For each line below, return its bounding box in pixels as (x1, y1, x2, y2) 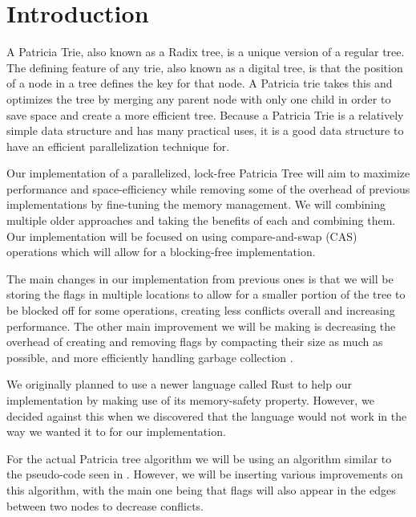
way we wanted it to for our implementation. (6, 423, 226, 440)
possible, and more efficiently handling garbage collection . (6, 348, 293, 365)
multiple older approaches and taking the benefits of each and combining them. (6, 212, 396, 229)
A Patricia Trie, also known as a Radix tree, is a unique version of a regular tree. (6, 43, 405, 60)
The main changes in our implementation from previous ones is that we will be (6, 270, 394, 287)
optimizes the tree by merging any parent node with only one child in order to (6, 90, 391, 107)
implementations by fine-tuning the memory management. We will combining (6, 196, 386, 213)
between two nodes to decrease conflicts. (6, 497, 204, 514)
